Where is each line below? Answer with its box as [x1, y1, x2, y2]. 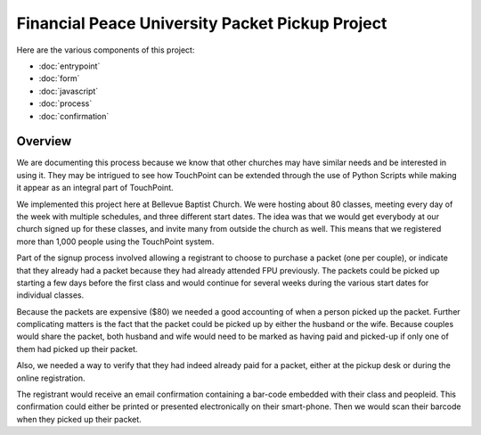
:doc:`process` [38, 98, 93, 109]
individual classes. [16, 290, 85, 300]
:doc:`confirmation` [38, 111, 110, 121]
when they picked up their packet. [16, 414, 142, 424]
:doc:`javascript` [38, 86, 99, 96]
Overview [16, 134, 72, 149]
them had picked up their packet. [16, 343, 138, 354]
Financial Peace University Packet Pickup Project [16, 13, 387, 33]
